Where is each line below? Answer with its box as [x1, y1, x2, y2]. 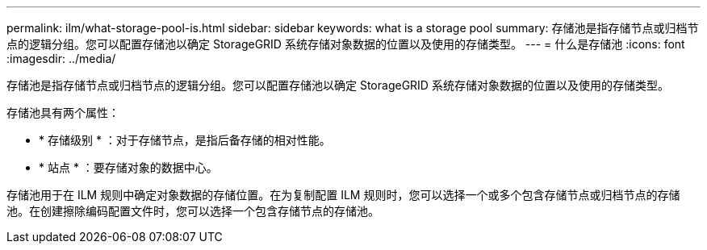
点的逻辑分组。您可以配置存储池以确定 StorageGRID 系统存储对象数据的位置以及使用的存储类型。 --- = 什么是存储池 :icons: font [6, 37, 685, 51]
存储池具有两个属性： [6, 106, 119, 119]
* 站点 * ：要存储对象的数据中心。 [39, 160, 218, 174]
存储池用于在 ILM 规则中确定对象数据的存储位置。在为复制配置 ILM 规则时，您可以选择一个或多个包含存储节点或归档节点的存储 [6, 188, 680, 202]
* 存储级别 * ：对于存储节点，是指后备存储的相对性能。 [39, 133, 331, 147]
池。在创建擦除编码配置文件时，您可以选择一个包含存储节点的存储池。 [6, 204, 379, 218]
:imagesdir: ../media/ [6, 52, 116, 65]
